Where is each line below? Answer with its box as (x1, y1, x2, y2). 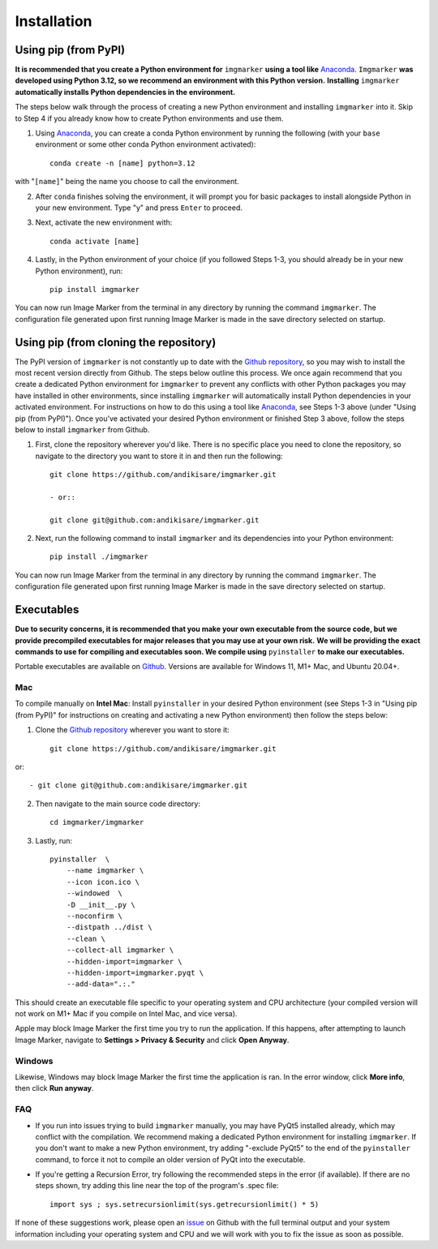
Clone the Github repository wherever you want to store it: (35, 725, 230, 735)
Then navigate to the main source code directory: (35, 799, 200, 809)
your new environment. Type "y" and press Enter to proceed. (35, 203, 243, 212)
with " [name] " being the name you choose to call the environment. (15, 177, 239, 187)
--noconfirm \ (66, 911, 123, 921)
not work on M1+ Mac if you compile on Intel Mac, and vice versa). (15, 1009, 238, 1019)
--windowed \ (66, 889, 123, 898)
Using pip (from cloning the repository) (15, 335, 217, 349)
